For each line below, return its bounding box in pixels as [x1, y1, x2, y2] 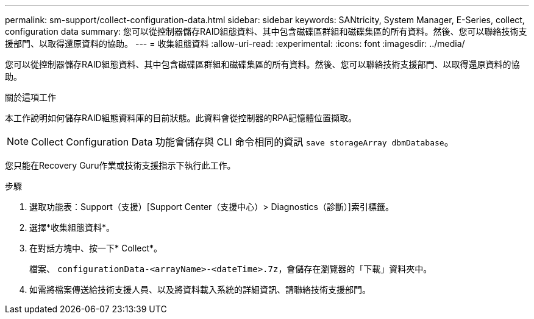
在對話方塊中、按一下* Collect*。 [29, 243, 163, 253]
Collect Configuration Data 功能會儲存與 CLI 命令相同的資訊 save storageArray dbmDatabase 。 [31, 136, 454, 148]
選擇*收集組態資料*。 [29, 222, 115, 233]
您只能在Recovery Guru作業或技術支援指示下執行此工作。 [5, 160, 236, 170]
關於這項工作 [5, 92, 56, 102]
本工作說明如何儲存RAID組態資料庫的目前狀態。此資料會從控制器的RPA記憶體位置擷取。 [5, 113, 357, 123]
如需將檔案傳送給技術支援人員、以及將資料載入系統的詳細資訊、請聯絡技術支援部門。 [29, 284, 371, 295]
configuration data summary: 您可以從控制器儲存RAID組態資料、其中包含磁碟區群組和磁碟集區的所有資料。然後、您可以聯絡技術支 [5, 26, 527, 37]
